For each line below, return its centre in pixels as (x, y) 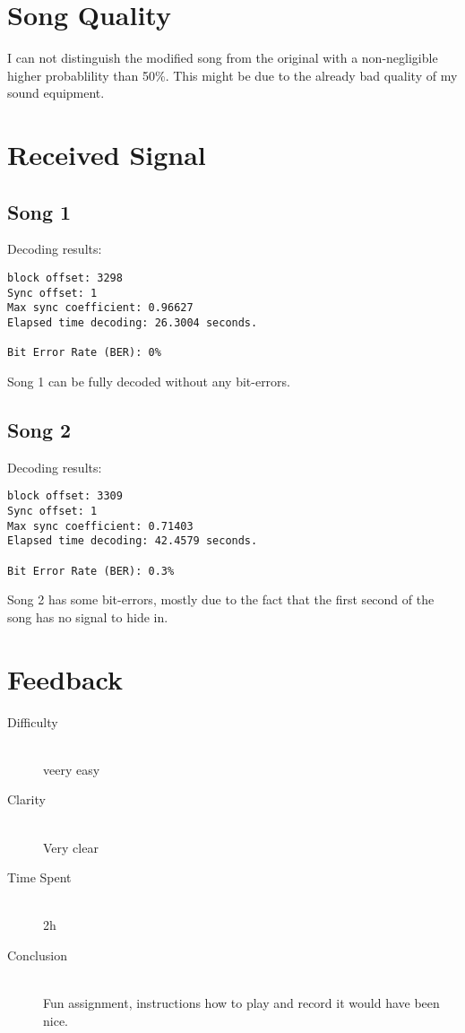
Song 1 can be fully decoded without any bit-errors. (149, 382)
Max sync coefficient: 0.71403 (100, 526)
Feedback (65, 678)
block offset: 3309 (65, 496)
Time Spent (39, 877)
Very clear (71, 847)
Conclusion (37, 955)
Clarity (26, 799)
